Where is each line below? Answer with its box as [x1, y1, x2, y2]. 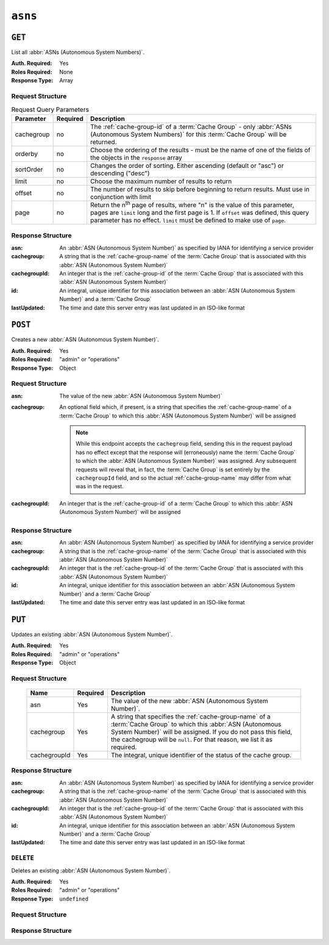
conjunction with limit [90, 192, 152, 201]
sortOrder [15, 165, 43, 173]
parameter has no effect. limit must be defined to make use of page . [90, 216, 286, 225]
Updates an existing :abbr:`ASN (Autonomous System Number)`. [11, 631, 173, 638]
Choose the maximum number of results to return [90, 177, 232, 186]
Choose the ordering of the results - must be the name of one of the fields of [90, 145, 311, 154]
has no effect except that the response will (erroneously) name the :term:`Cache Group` [76, 449, 295, 456]
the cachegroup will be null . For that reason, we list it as [110, 735, 273, 744]
